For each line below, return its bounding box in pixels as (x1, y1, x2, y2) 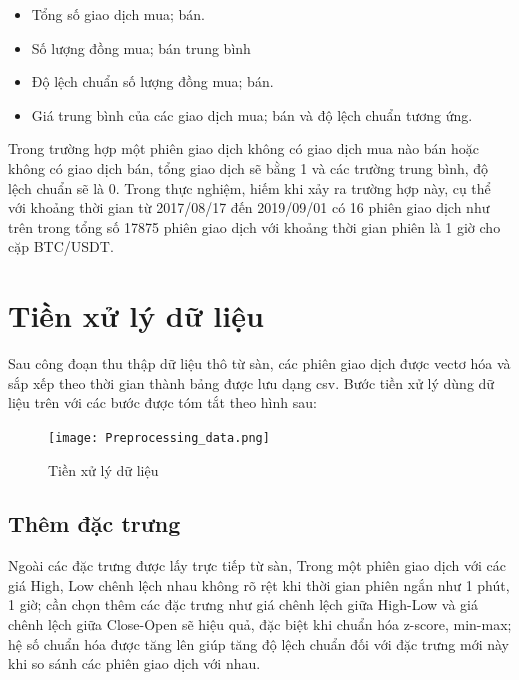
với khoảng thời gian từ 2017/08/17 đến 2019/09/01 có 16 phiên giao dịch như (8, 197, 490, 218)
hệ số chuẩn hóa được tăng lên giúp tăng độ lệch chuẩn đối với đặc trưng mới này (8, 633, 510, 654)
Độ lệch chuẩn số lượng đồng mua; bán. (31, 71, 274, 92)
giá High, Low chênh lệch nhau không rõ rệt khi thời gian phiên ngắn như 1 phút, (8, 574, 510, 595)
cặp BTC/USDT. (8, 236, 114, 257)
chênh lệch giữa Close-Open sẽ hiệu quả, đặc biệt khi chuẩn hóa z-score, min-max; (8, 614, 512, 635)
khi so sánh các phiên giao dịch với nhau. (8, 653, 261, 674)
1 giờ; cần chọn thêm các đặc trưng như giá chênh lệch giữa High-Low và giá (8, 594, 478, 615)
